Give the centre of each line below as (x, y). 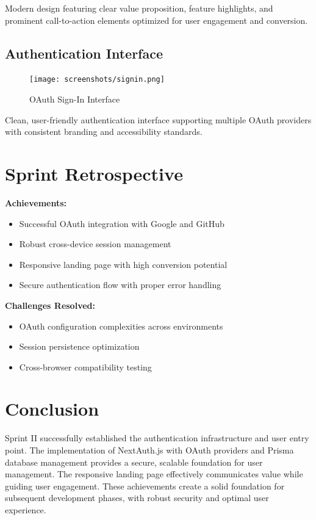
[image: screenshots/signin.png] (97, 80)
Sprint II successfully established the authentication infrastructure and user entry (157, 438)
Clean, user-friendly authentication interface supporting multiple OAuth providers (158, 119)
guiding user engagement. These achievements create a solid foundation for (145, 486)
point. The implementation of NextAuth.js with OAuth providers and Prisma (149, 450)
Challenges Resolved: (50, 305)
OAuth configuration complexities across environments (121, 326)
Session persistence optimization (79, 346)
